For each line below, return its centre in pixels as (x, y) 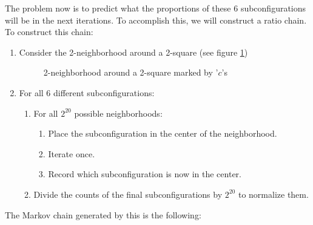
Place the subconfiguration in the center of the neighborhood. (163, 133)
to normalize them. (273, 194)
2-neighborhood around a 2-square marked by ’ (131, 72)
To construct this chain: (49, 32)
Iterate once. (72, 153)
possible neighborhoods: (118, 113)
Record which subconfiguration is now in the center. (145, 174)
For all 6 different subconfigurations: (87, 92)
